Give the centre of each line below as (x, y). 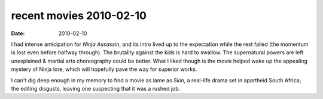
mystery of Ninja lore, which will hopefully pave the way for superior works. (104, 69)
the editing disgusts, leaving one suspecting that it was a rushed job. (96, 88)
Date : (18, 33)
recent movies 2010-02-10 (79, 16)
